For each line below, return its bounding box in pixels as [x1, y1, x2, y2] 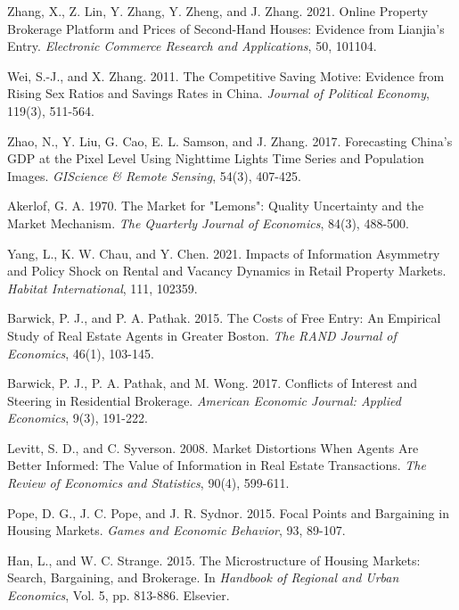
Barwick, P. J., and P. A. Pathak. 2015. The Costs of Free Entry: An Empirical [7, 309, 441, 327]
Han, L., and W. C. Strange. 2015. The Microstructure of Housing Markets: [7, 550, 421, 569]
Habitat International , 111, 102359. [7, 278, 198, 297]
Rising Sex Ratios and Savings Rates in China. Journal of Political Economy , [7, 84, 430, 103]
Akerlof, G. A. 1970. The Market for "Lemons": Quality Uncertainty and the [7, 196, 424, 215]
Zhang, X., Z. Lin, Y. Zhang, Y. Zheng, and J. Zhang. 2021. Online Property [7, 2, 429, 20]
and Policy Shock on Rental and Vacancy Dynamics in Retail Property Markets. [7, 261, 447, 280]
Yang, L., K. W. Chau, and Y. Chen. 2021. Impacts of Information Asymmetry [7, 243, 440, 262]
